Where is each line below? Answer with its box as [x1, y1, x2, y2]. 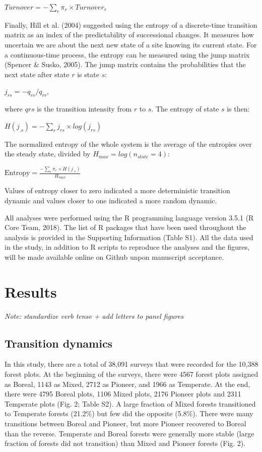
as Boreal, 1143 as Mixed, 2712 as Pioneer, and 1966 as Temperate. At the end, [5, 378, 250, 389]
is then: [227, 103, 250, 114]
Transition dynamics [5, 335, 113, 351]
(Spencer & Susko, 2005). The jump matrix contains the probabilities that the [5, 59, 246, 70]
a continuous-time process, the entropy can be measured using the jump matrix [5, 49, 250, 60]
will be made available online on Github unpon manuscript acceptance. [5, 251, 224, 262]
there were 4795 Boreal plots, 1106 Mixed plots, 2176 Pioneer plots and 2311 [5, 388, 241, 399]
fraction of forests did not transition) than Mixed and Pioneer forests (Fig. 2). [5, 438, 246, 448]
